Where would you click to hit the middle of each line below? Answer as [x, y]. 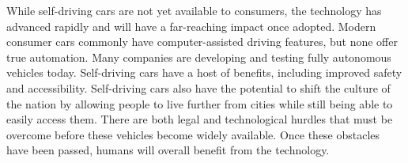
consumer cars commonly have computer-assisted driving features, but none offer [202, 42]
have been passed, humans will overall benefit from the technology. [168, 150]
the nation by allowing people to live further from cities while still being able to [200, 103]
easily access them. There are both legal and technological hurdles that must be [200, 119]
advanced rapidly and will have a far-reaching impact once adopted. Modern [191, 26]
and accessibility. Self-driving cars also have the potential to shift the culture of [198, 87]
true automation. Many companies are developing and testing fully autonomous [199, 57]
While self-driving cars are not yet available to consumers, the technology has [194, 10]
